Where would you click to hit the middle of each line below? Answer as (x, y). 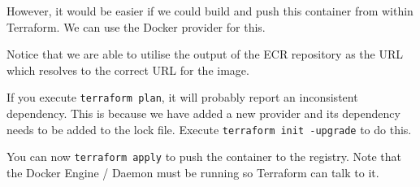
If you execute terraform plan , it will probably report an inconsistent (182, 97)
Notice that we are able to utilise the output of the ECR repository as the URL (205, 54)
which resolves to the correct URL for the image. (128, 70)
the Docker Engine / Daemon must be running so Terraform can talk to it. (193, 172)
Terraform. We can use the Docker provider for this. (136, 26)
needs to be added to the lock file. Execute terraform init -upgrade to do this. (209, 129)
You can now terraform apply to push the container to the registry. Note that (204, 157)
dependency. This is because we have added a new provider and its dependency (204, 113)
